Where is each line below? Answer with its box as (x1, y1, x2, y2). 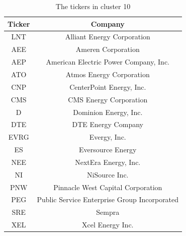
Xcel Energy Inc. (81, 219, 134, 230)
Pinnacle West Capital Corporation (53, 182, 162, 192)
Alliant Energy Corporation (65, 31, 150, 42)
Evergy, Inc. (89, 132, 126, 142)
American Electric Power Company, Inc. (46, 56, 169, 67)
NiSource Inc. (87, 169, 129, 180)
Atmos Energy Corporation (65, 69, 150, 79)
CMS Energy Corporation (68, 94, 148, 104)
